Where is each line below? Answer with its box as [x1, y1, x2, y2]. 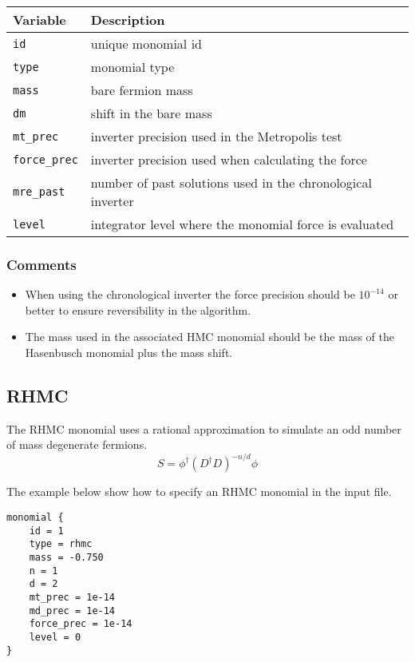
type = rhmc [29, 538, 93, 550]
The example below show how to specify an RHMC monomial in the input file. [6, 483, 392, 500]
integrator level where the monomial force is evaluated [90, 215, 394, 233]
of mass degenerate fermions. [6, 436, 148, 453]
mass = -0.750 [29, 552, 104, 564]
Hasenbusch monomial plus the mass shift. [25, 344, 233, 360]
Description [90, 10, 165, 29]
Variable [13, 10, 66, 29]
